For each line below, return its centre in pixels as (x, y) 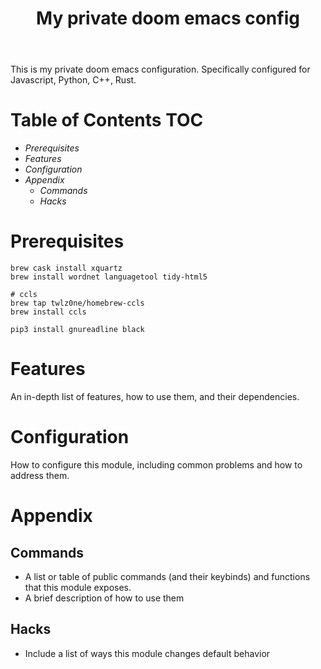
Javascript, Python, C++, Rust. (73, 80)
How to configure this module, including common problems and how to (156, 464)
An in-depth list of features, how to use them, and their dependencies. (155, 396)
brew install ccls (48, 312)
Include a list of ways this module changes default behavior (147, 653)
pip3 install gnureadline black (77, 330)
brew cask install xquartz (66, 268)
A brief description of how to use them (104, 598)
